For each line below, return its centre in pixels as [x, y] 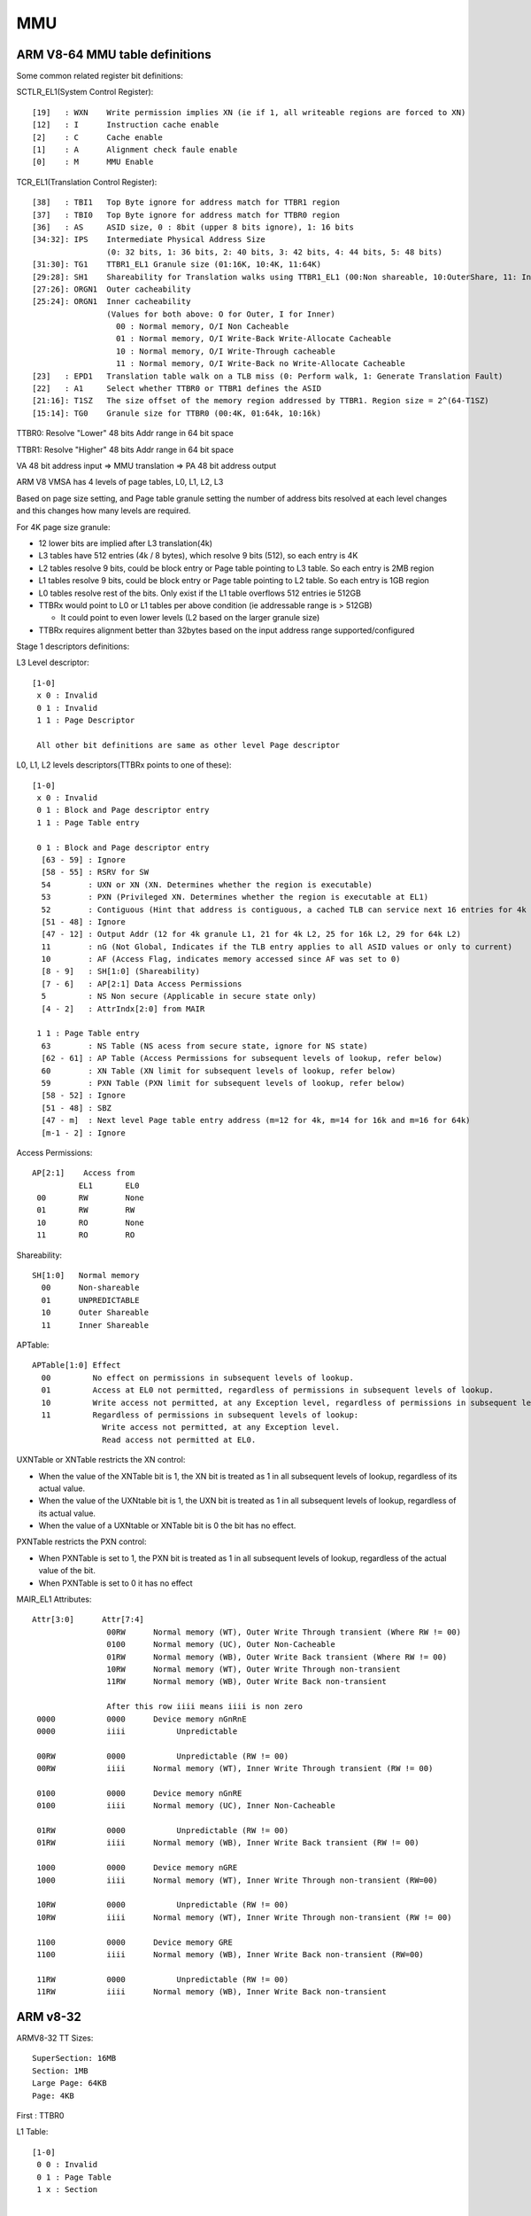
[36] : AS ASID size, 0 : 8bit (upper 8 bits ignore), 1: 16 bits [193, 227]
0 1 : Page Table [74, 2177]
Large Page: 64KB [69, 2083]
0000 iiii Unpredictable [137, 1731]
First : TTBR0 [40, 2115]
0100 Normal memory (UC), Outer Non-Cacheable [221, 1645]
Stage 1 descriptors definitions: [73, 646]
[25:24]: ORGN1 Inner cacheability [112, 302]
